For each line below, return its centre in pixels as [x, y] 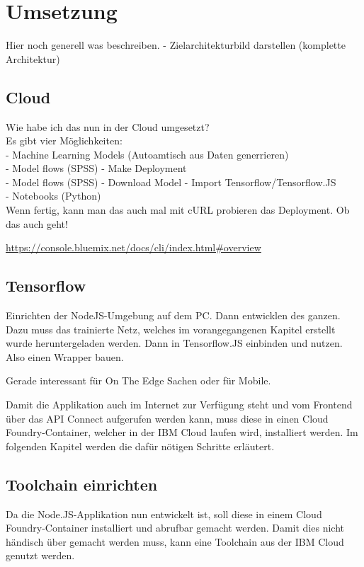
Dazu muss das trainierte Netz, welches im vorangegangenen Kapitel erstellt [171, 329]
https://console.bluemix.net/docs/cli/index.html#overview [133, 247]
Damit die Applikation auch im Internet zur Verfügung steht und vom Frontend [179, 405]
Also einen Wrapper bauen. [65, 356]
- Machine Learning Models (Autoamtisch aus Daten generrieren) [147, 154]
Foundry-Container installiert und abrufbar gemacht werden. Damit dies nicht [175, 528]
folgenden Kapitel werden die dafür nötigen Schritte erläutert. [140, 446]
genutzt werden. [40, 555]
